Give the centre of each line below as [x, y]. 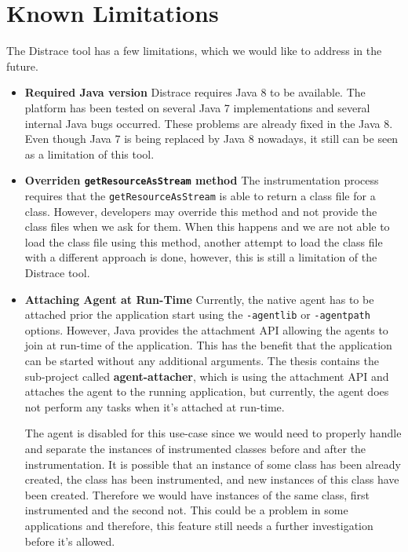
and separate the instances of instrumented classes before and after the [195, 448]
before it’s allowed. [70, 541]
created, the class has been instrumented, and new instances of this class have [212, 479]
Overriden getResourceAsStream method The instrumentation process [202, 180]
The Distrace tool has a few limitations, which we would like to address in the [194, 51]
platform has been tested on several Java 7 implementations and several [197, 107]
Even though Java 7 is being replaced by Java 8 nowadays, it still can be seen [211, 139]
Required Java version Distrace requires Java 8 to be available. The [195, 92]
